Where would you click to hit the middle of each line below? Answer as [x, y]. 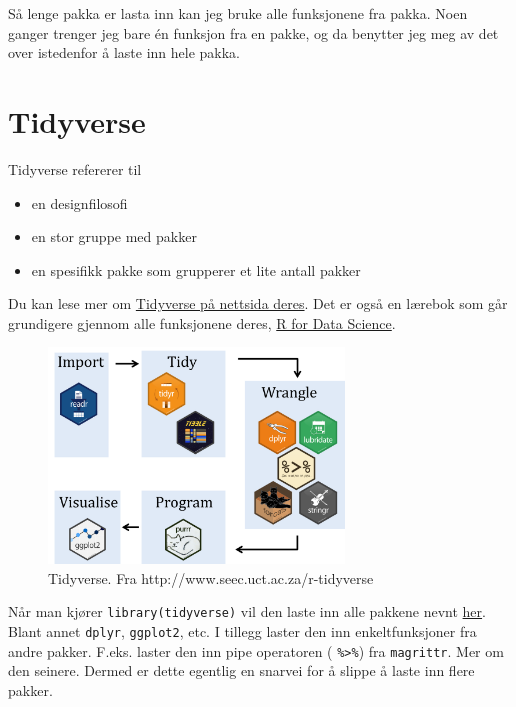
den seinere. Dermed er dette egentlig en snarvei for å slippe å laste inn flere [241, 670]
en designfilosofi [79, 202]
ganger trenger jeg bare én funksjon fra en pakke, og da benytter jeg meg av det [253, 32]
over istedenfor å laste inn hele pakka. [124, 52]
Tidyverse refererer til [75, 168]
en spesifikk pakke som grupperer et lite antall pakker [196, 269]
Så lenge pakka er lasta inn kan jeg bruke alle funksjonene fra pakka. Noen [238, 13]
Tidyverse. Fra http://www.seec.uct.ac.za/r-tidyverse [211, 577]
